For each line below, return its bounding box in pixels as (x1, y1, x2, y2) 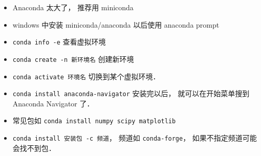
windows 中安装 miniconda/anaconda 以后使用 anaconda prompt (12, 19, 220, 30)
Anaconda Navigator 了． (12, 98, 94, 108)
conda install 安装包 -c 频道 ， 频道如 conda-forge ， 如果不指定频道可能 (12, 132, 257, 143)
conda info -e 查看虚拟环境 (12, 36, 106, 47)
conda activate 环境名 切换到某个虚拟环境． (12, 71, 160, 81)
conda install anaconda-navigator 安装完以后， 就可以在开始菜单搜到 (12, 88, 250, 99)
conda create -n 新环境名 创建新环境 (12, 53, 134, 64)
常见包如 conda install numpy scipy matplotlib (12, 115, 176, 126)
